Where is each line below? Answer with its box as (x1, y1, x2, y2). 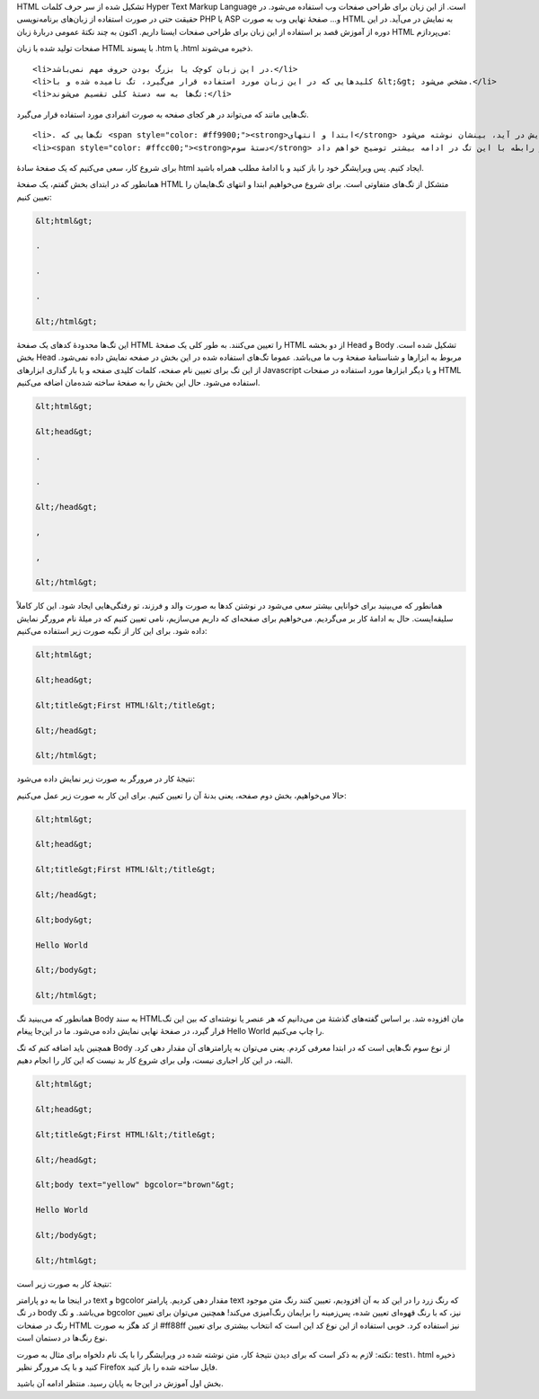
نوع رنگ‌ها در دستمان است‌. (16, 1332, 108, 1343)
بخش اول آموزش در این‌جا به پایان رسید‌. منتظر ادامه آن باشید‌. (16, 1378, 224, 1389)
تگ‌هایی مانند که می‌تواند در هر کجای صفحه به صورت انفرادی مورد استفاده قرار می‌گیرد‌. (16, 109, 309, 120)
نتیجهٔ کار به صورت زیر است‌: (16, 1278, 112, 1289)
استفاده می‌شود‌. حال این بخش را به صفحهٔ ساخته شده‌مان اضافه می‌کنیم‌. (16, 377, 261, 388)
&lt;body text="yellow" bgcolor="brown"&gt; (35, 1180, 235, 1190)
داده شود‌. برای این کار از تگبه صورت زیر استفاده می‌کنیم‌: (16, 626, 208, 637)
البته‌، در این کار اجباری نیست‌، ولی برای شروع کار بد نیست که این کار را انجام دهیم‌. (16, 1055, 294, 1065)
